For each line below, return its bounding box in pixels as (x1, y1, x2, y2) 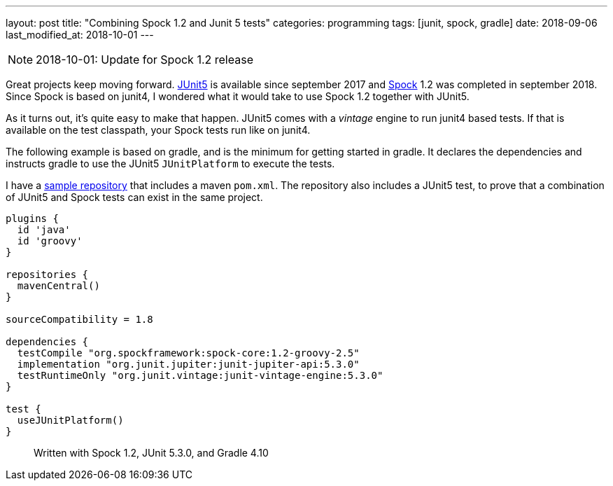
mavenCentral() (17, 280, 100, 291)
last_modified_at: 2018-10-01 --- (6, 29, 154, 41)
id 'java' (17, 224, 71, 235)
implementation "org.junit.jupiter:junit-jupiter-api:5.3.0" (17, 359, 360, 370)
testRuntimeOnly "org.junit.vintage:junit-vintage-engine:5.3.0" (17, 370, 383, 381)
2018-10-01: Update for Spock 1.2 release (36, 53, 253, 67)
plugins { (6, 213, 59, 224)
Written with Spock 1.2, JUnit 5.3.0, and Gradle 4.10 (34, 447, 269, 459)
